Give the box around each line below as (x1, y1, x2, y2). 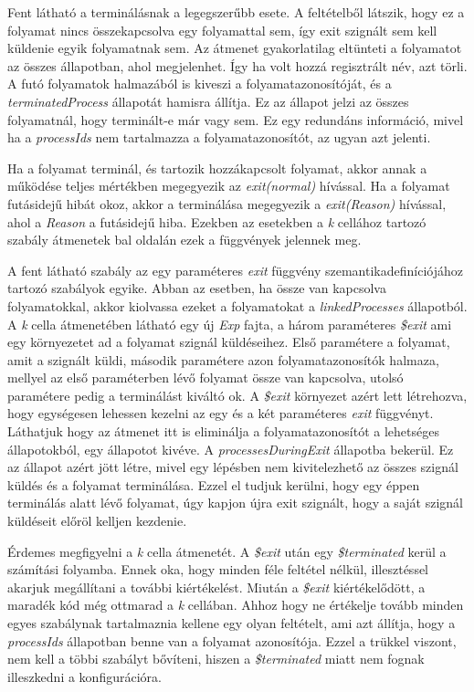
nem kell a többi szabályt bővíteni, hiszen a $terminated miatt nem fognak (7, 649, 425, 668)
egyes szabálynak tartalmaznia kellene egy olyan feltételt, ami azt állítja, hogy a (7, 613, 456, 632)
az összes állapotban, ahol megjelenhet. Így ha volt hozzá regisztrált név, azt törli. (7, 56, 468, 75)
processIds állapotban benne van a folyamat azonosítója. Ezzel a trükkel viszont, (7, 631, 457, 650)
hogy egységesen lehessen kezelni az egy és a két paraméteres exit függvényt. (7, 404, 434, 423)
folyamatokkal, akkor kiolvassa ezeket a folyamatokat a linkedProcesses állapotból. (7, 296, 468, 315)
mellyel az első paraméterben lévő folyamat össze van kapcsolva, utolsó (7, 368, 404, 387)
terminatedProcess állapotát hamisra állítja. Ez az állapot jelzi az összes (7, 91, 409, 110)
